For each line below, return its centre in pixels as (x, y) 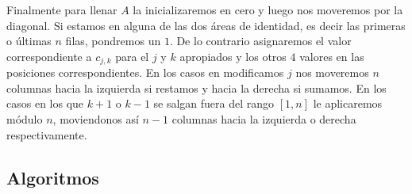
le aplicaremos (348, 103)
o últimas (29, 41)
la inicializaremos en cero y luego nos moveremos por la (268, 10)
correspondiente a (49, 56)
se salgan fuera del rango (214, 103)
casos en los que (45, 103)
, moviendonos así (96, 119)
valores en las (332, 56)
